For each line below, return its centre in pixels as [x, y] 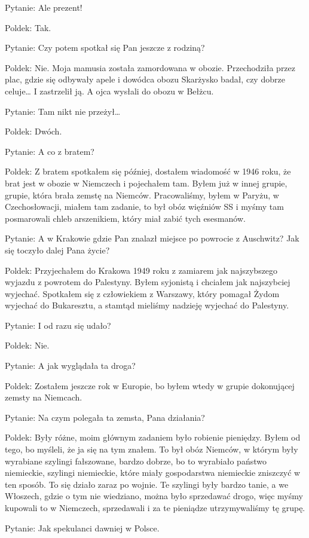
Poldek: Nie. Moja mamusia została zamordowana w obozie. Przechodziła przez [150, 67]
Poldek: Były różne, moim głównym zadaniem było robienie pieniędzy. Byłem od [153, 437]
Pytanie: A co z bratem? [50, 151]
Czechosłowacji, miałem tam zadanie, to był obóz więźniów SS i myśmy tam [144, 207]
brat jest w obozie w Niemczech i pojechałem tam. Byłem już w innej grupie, [146, 183]
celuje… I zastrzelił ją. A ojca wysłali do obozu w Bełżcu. [109, 91]
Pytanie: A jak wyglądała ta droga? [70, 366]
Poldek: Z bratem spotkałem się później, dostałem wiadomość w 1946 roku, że [148, 171]
